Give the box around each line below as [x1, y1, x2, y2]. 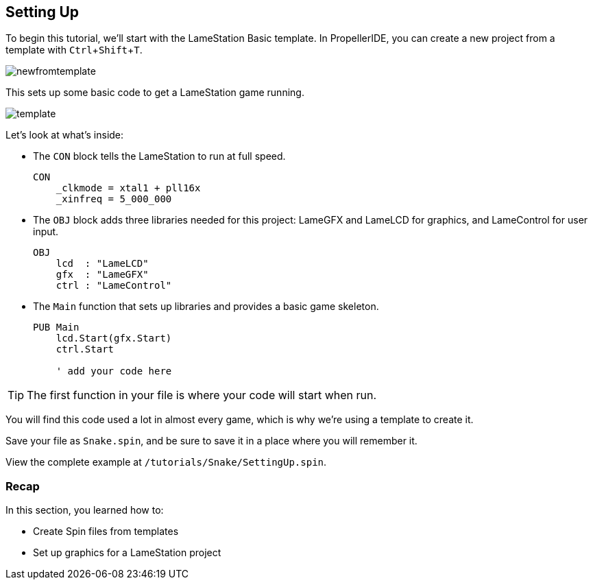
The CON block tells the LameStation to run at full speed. [33, 150, 286, 163]
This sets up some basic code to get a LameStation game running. [5, 86, 304, 99]
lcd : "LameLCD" [56, 258, 149, 270]
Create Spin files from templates [33, 525, 179, 538]
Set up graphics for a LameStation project [33, 547, 221, 559]
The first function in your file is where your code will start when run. [27, 388, 377, 403]
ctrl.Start [56, 344, 114, 355]
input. [33, 226, 59, 238]
